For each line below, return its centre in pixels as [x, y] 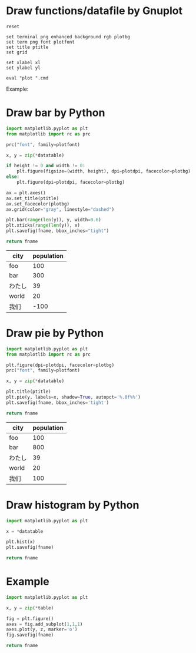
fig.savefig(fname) [30, 635]
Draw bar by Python [56, 113]
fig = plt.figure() [30, 619]
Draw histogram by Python [73, 505]
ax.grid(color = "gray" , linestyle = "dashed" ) [60, 209]
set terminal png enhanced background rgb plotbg [68, 37]
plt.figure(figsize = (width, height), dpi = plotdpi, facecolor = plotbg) [104, 171]
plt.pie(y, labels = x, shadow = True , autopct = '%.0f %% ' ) [74, 397]
